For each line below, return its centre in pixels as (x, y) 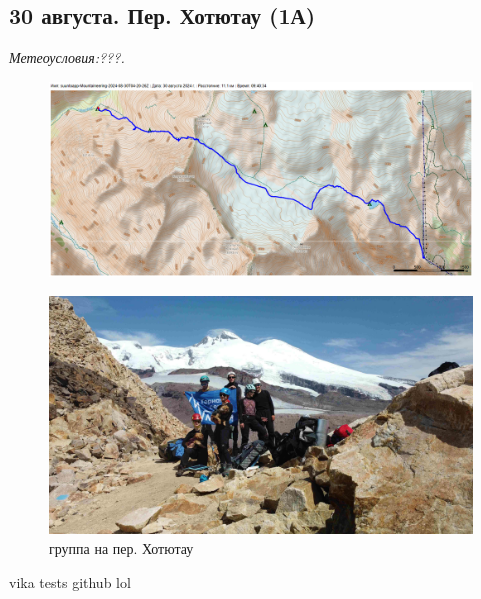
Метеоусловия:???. (67, 57)
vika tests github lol (70, 581)
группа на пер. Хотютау (121, 547)
